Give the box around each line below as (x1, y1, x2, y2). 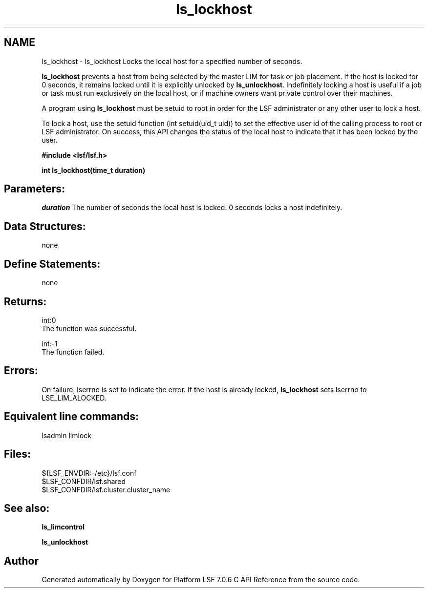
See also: (4, 502, 50, 514)
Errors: (4, 364, 38, 377)
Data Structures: (4, 220, 86, 233)
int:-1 (42, 339, 58, 348)
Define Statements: (4, 257, 101, 270)
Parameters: (4, 183, 65, 195)
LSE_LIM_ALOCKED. (42, 393, 107, 402)
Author (4, 554, 39, 567)
